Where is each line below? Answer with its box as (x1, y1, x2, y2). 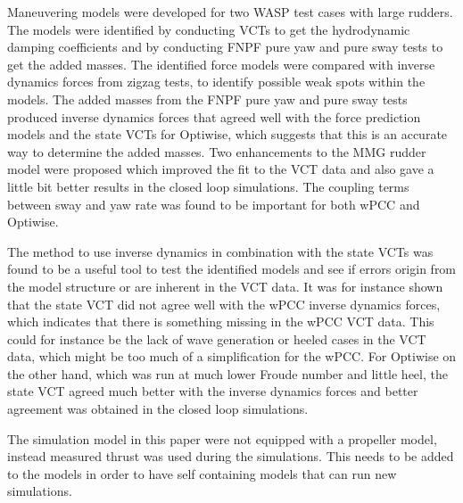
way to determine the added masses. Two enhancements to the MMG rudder (7, 142, 426, 161)
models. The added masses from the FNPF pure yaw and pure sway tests (7, 89, 408, 108)
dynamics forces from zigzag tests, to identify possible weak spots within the (7, 72, 426, 91)
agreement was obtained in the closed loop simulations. (7, 400, 309, 418)
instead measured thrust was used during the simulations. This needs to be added (7, 447, 454, 466)
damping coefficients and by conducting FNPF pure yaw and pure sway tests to (7, 37, 443, 56)
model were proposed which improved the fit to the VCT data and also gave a (7, 160, 434, 178)
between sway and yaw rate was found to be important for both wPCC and (7, 194, 420, 213)
